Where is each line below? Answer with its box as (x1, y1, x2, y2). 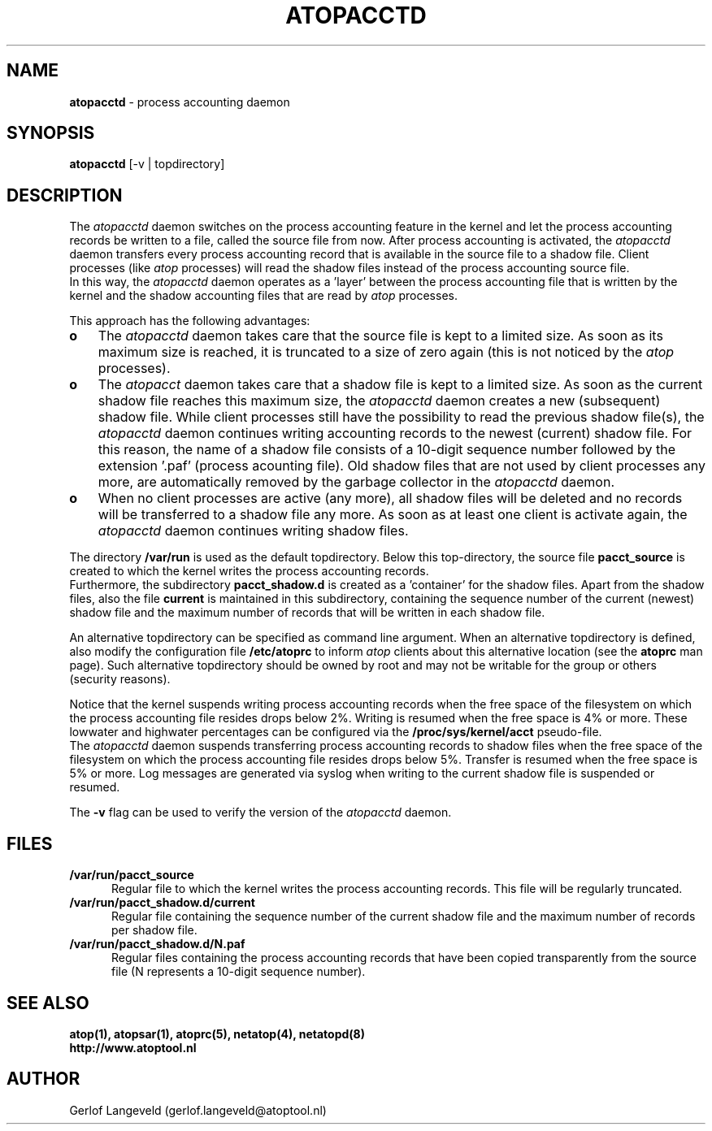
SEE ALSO (7, 992, 89, 1013)
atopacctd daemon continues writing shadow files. (98, 522, 409, 539)
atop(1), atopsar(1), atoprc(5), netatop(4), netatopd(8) (69, 1026, 366, 1041)
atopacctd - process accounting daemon (69, 94, 290, 109)
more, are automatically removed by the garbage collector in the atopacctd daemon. (98, 474, 614, 491)
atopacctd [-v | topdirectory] (69, 157, 225, 171)
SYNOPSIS (7, 123, 95, 144)
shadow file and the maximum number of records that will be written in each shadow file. (69, 605, 545, 620)
